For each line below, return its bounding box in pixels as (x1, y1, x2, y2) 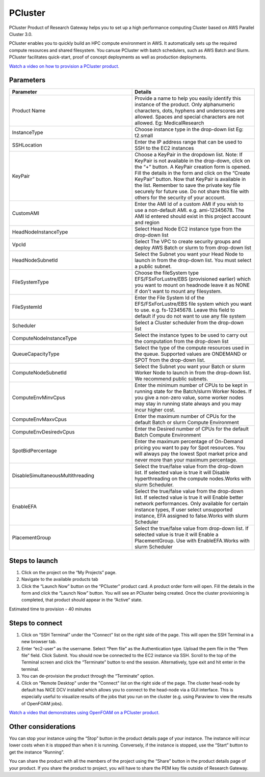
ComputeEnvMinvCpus (12, 394, 66, 401)
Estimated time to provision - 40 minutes (9, 606, 91, 612)
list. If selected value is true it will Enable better (134, 494, 243, 501)
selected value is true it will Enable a (134, 531, 218, 538)
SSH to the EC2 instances (134, 145, 194, 152)
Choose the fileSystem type (134, 269, 199, 276)
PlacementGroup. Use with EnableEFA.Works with (134, 537, 250, 544)
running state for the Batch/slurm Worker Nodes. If (134, 388, 252, 395)
